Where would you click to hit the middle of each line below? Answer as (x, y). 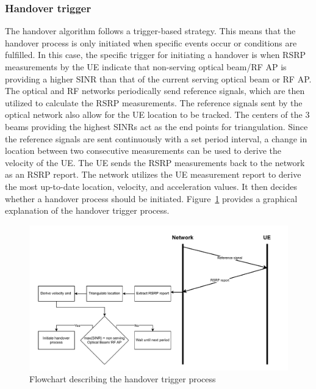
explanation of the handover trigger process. (87, 210)
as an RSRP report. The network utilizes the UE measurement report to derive (153, 174)
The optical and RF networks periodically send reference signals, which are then (155, 91)
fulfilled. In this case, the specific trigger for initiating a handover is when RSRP (156, 55)
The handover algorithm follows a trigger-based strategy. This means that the (150, 31)
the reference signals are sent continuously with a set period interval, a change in (156, 138)
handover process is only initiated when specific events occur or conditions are (151, 42)
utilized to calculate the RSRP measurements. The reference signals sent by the (154, 102)
